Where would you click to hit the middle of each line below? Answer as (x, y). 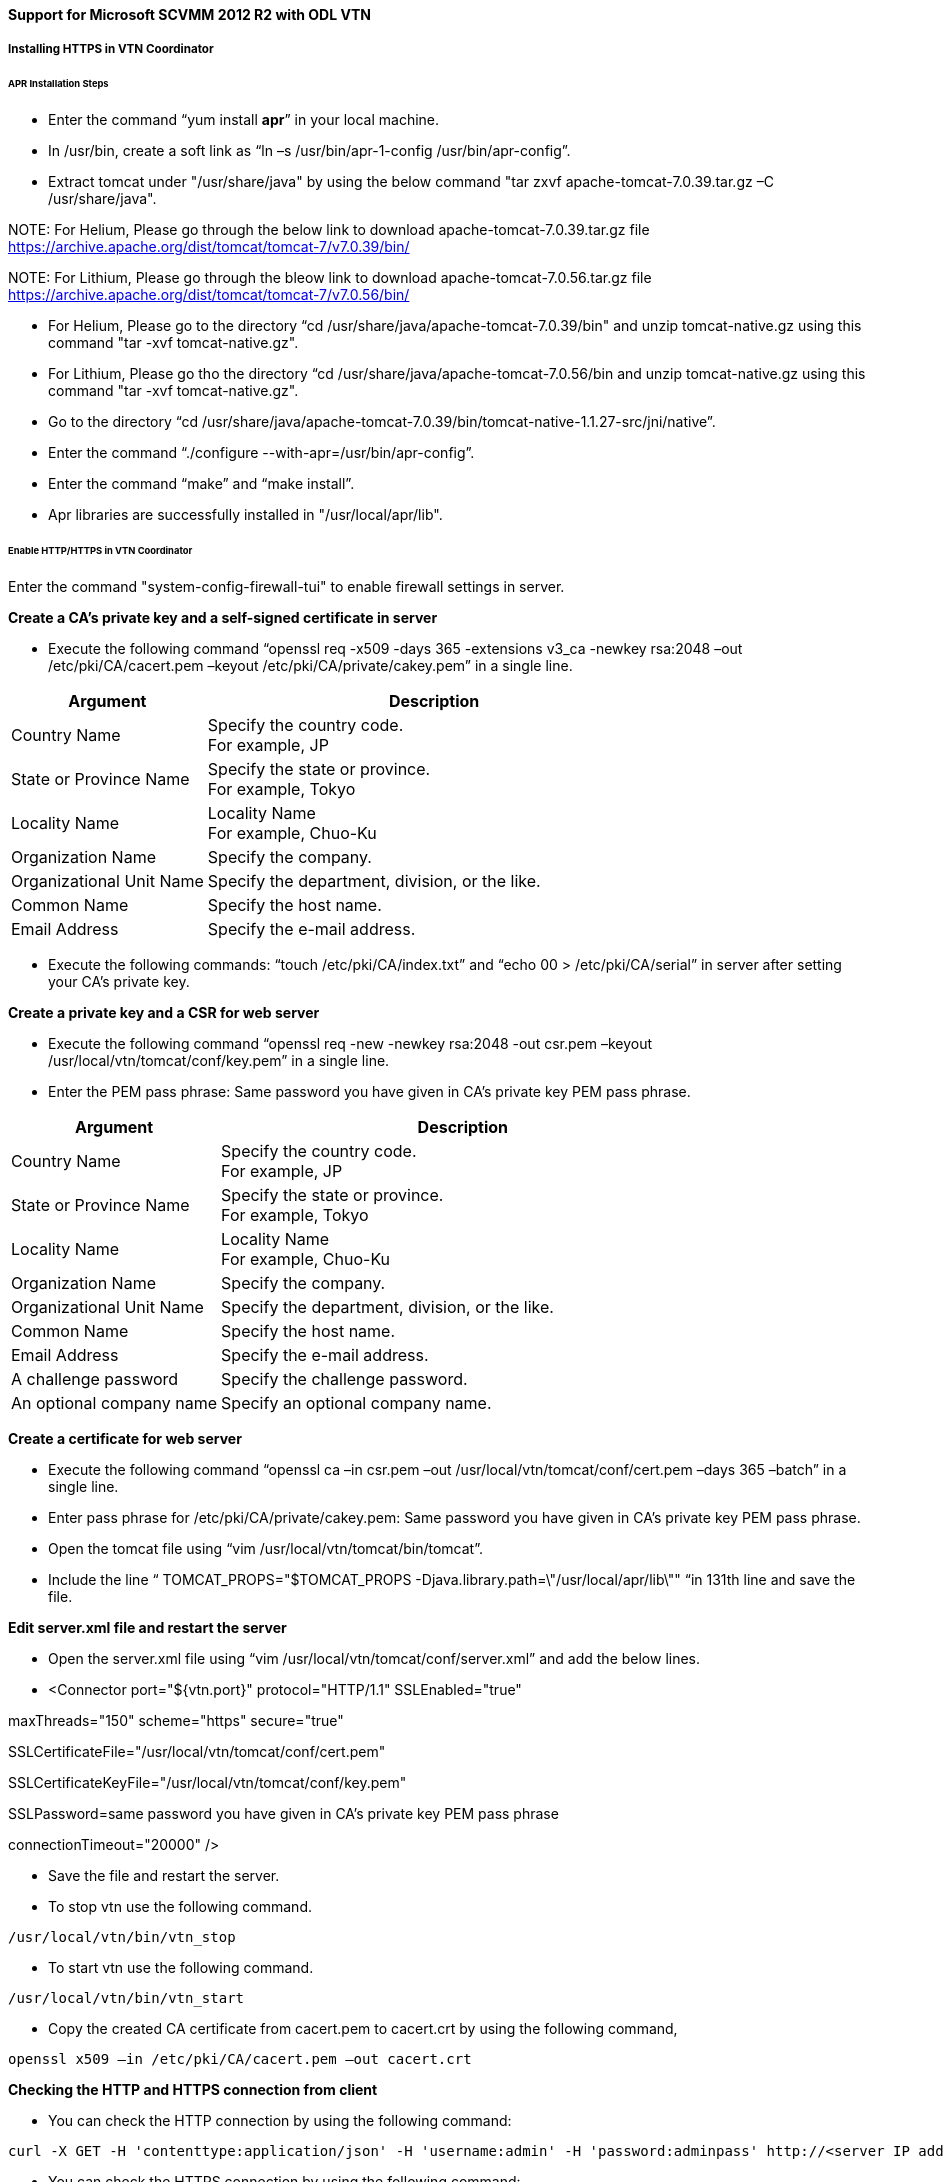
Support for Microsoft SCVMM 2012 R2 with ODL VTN (189, 14)
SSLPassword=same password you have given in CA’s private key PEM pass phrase (283, 1813)
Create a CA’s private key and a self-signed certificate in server (223, 617)
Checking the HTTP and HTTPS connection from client (193, 2089)
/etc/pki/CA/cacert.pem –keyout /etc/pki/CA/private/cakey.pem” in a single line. (310, 665)
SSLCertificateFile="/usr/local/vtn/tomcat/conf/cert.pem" (197, 1751)
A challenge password (95, 1378)
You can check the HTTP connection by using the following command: (280, 2120)
